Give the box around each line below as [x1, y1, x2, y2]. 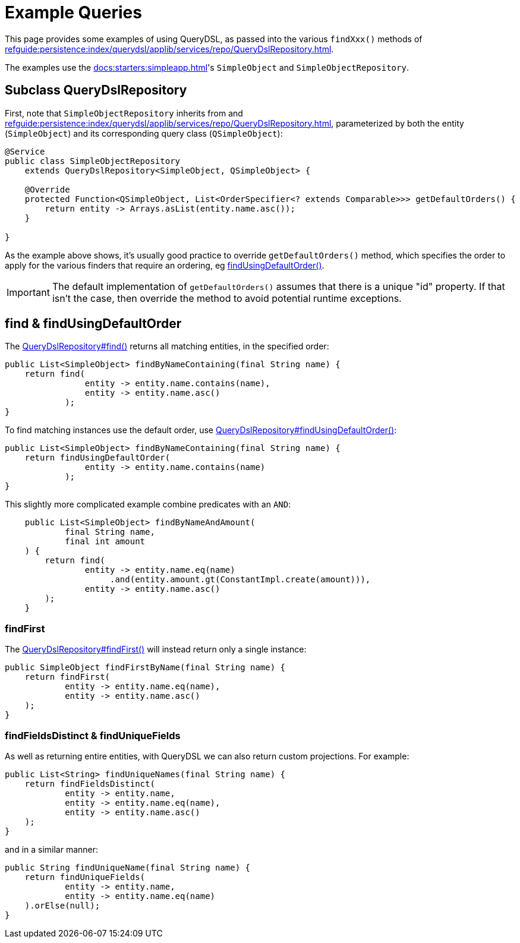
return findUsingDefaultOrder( [24, 453, 171, 463]
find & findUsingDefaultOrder [5, 316, 182, 332]
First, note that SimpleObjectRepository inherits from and [5, 108, 243, 118]
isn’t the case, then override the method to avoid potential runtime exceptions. [52, 292, 402, 304]
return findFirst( [24, 672, 111, 682]
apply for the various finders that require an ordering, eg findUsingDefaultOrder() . [5, 260, 324, 270]
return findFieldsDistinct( [24, 778, 155, 789]
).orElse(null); [24, 900, 100, 910]
